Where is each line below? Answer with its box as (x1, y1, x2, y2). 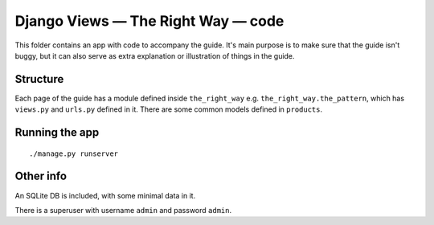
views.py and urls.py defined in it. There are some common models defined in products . (14, 104, 323, 114)
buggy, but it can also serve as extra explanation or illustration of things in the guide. (14, 51, 295, 60)
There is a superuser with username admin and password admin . (14, 205, 232, 215)
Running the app (14, 125, 100, 140)
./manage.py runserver (29, 149, 119, 158)
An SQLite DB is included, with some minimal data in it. (14, 190, 196, 200)
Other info (14, 170, 68, 183)
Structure (14, 72, 64, 86)
